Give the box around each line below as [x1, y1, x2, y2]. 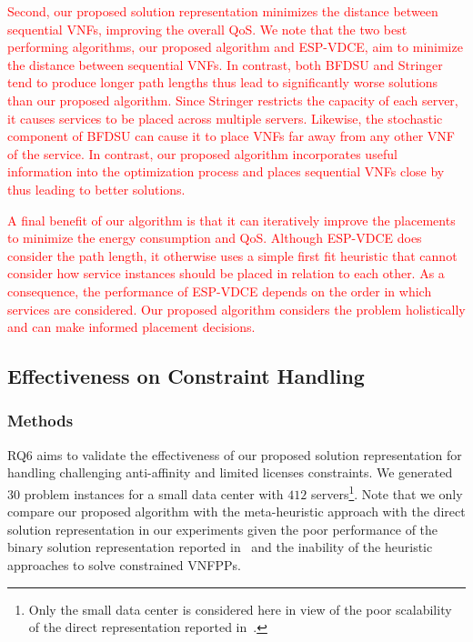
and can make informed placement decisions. [7, 317, 256, 336]
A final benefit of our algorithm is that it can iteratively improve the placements [7, 210, 456, 229]
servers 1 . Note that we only [310, 481, 463, 503]
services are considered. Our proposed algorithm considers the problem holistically [7, 299, 466, 318]
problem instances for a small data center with [24, 484, 284, 503]
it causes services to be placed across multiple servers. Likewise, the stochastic [7, 108, 443, 127]
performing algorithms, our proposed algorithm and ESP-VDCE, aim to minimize [7, 37, 463, 56]
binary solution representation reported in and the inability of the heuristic [7, 537, 433, 557]
